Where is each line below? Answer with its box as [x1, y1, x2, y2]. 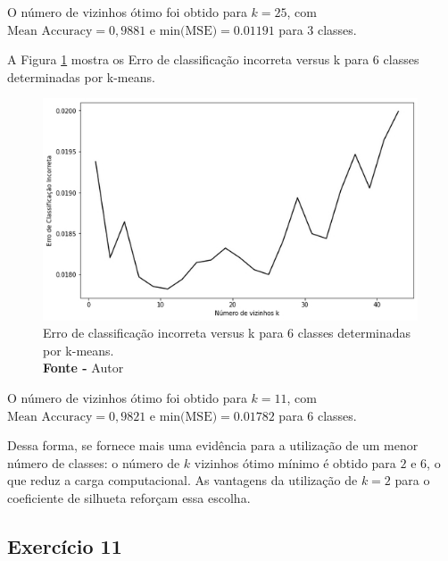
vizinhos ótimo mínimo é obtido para [194, 453, 396, 472]
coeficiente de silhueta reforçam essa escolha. [7, 489, 251, 507]
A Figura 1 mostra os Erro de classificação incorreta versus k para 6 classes [7, 50, 419, 69]
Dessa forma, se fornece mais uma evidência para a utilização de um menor [7, 436, 419, 455]
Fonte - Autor [43, 358, 124, 377]
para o [394, 471, 430, 490]
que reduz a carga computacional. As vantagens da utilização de [7, 471, 358, 490]
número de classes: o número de [7, 453, 180, 472]
